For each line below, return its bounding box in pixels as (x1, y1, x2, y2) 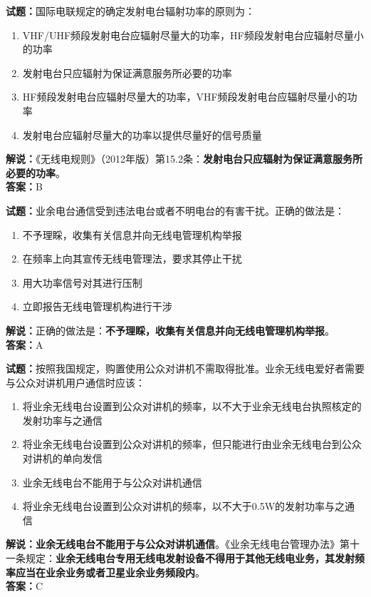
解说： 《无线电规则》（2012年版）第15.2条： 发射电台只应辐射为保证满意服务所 (6, 151, 362, 166)
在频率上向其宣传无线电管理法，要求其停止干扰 (22, 251, 242, 266)
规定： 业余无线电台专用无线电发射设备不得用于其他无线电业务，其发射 (25, 551, 355, 566)
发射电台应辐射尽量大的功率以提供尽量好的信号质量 (22, 127, 262, 142)
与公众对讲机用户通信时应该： (6, 374, 145, 389)
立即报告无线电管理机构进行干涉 (22, 299, 172, 314)
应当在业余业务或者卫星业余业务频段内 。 (15, 564, 205, 579)
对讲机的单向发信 (22, 451, 103, 466)
